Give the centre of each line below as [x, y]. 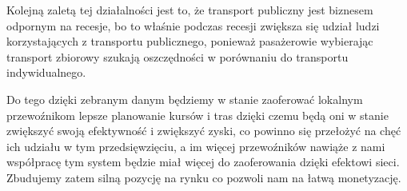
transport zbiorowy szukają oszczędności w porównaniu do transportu [178, 56]
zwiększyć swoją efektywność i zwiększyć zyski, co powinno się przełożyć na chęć [204, 131]
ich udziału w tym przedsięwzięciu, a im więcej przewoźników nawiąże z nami [196, 146]
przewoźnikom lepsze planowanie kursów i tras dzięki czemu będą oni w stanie [198, 115]
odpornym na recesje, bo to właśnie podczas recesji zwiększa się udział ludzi [193, 25]
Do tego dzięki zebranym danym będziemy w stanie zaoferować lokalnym [185, 99]
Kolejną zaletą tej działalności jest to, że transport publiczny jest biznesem [190, 10]
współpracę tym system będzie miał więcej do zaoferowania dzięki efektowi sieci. [203, 162]
